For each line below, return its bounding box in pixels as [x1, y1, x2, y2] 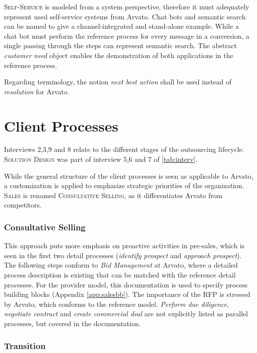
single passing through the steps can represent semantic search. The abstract [4, 40, 237, 51]
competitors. [4, 200, 42, 210]
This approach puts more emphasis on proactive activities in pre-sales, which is [4, 240, 245, 251]
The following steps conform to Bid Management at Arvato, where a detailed [4, 260, 238, 270]
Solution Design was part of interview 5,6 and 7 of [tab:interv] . [4, 154, 197, 164]
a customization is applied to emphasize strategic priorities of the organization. [4, 180, 244, 191]
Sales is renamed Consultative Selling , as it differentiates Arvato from [4, 190, 223, 200]
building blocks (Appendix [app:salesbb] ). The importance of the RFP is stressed [4, 289, 251, 299]
